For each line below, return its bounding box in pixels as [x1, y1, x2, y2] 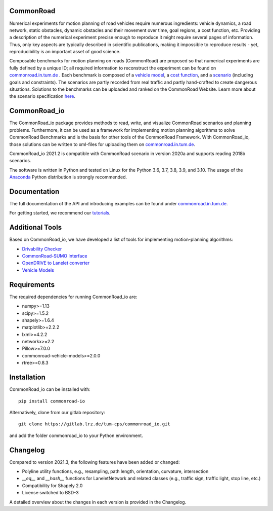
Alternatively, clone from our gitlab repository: [9, 409, 106, 415]
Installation [9, 373, 45, 382]
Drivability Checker [22, 246, 62, 252]
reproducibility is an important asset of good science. [9, 49, 121, 55]
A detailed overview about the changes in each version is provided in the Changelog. [9, 499, 187, 505]
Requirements [9, 280, 55, 289]
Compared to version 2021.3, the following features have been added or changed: [9, 459, 180, 465]
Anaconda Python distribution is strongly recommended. [9, 174, 127, 180]
